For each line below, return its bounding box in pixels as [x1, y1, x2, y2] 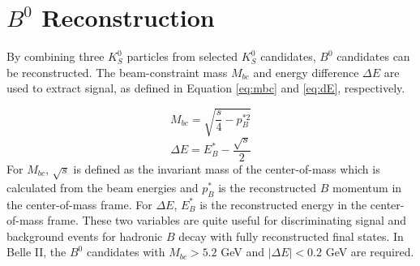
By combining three [6, 48, 105, 65]
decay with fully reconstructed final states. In [178, 227, 404, 244]
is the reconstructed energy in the [199, 195, 367, 212]
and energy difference [253, 63, 359, 80]
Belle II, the [6, 243, 66, 260]
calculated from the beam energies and [6, 178, 199, 195]
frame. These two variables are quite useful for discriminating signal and [47, 212, 407, 229]
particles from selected [126, 48, 238, 65]
